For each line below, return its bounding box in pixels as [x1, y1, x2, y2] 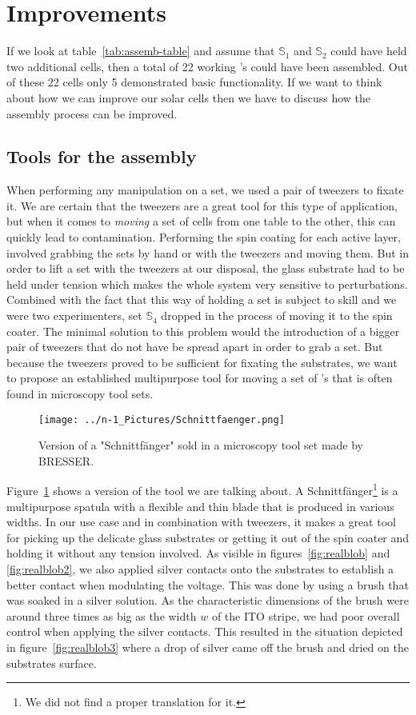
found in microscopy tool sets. [6, 385, 154, 402]
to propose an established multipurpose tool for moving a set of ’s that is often [6, 369, 393, 386]
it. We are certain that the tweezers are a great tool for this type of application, [6, 197, 398, 214]
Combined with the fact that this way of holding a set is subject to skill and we [6, 291, 397, 308]
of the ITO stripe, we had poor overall [211, 607, 400, 624]
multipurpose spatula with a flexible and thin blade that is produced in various [6, 497, 394, 514]
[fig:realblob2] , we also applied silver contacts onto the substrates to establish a [6, 561, 394, 577]
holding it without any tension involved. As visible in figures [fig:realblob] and [6, 545, 390, 561]
